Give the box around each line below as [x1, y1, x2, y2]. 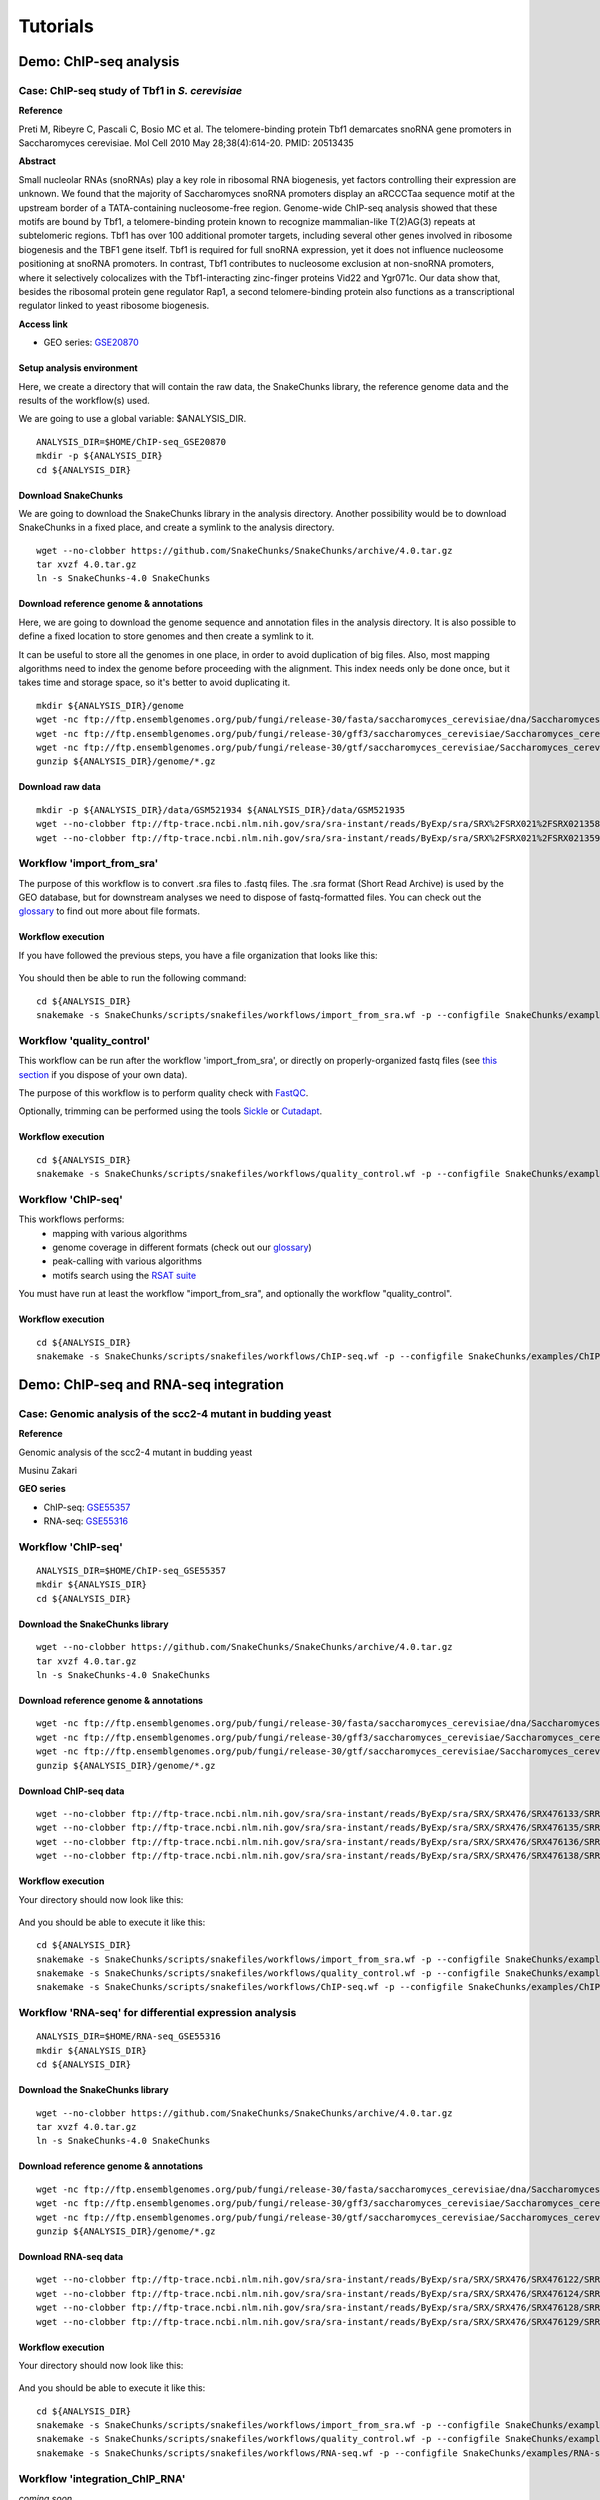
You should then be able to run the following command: [18, 972, 247, 984]
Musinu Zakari [18, 1464, 78, 1476]
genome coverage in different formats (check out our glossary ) [52, 1241, 312, 1254]
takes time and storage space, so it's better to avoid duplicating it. [18, 676, 291, 689]
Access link [18, 318, 69, 330]
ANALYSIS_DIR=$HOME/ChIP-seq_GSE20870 [36, 436, 227, 447]
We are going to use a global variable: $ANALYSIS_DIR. [18, 413, 247, 425]
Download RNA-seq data [18, 2250, 124, 2262]
